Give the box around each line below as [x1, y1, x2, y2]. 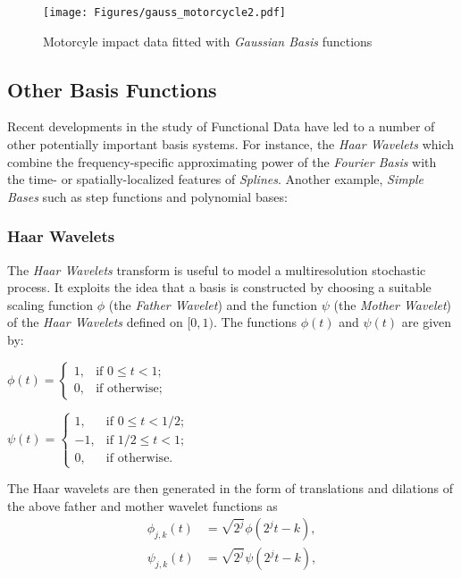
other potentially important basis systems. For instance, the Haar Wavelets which [7, 135, 455, 154]
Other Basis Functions [7, 75, 217, 103]
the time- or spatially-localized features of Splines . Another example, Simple [7, 170, 423, 188]
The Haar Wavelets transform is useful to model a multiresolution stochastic [7, 260, 426, 279]
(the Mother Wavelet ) [333, 295, 452, 314]
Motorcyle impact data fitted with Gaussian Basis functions [43, 31, 373, 50]
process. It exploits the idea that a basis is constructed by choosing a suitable [7, 278, 432, 297]
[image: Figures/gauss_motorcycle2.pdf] [43, 6, 287, 19]
